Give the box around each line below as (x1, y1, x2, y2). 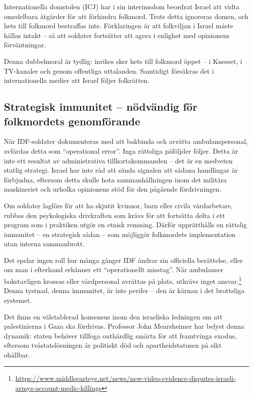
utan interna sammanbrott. (4, 238, 85, 249)
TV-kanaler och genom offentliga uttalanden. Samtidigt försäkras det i (4, 65, 214, 76)
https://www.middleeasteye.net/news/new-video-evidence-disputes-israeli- (15, 373, 236, 383)
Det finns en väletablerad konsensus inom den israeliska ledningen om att (4, 311, 223, 321)
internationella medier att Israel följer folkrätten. (4, 75, 149, 85)
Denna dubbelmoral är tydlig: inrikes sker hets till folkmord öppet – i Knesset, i (4, 56, 242, 66)
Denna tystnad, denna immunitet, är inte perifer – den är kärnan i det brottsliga (4, 285, 245, 296)
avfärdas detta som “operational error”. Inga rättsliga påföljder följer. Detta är (4, 145, 238, 156)
